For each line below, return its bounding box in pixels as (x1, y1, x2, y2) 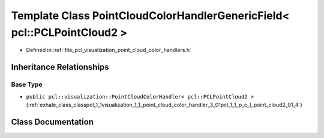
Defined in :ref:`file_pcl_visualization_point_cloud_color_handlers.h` (26, 47, 192, 54)
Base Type (11, 81, 43, 89)
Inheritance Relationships (11, 62, 109, 72)
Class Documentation (11, 116, 94, 127)
